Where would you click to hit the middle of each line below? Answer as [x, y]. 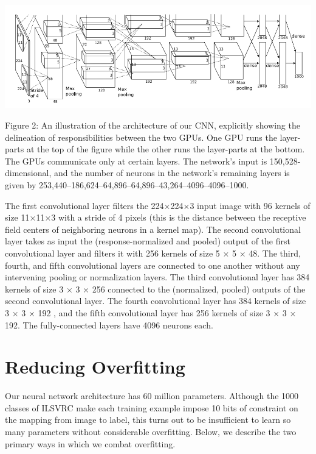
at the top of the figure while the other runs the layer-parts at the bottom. [166, 149]
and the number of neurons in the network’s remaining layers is [172, 173]
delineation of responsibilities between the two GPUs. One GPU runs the [141, 137]
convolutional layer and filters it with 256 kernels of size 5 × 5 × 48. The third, [153, 253]
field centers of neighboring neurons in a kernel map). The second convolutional [153, 229]
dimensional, [28, 173]
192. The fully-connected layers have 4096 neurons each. [109, 325]
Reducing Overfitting [95, 367]
